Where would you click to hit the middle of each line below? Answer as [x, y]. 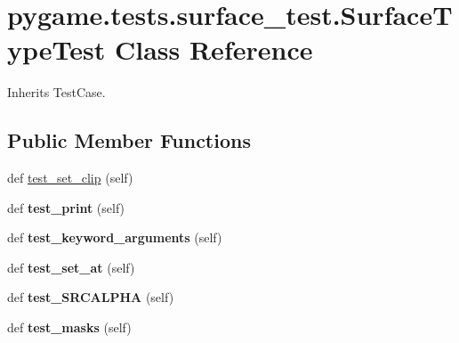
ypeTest [56, 49]
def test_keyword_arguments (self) [115, 237]
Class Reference [213, 49]
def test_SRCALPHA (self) [91, 297]
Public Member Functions [129, 140]
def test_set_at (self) [71, 267]
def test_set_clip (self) [70, 178]
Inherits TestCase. [56, 92]
